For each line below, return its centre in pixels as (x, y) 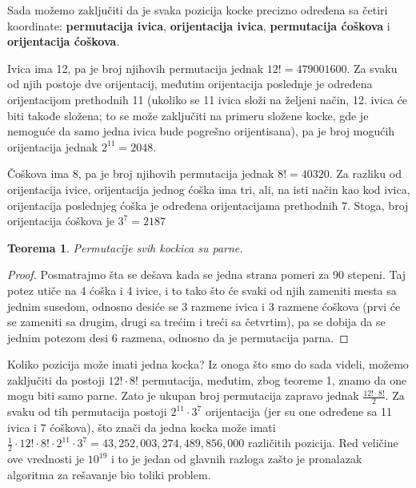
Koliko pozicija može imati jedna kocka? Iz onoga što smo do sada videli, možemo (208, 364)
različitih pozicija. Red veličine (323, 443)
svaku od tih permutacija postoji (87, 411)
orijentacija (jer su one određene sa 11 (299, 411)
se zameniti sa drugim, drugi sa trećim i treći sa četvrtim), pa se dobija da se (196, 322)
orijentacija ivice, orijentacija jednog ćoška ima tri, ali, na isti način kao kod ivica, (209, 189)
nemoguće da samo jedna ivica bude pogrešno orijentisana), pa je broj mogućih (201, 131)
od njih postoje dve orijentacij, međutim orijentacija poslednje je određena (190, 84)
